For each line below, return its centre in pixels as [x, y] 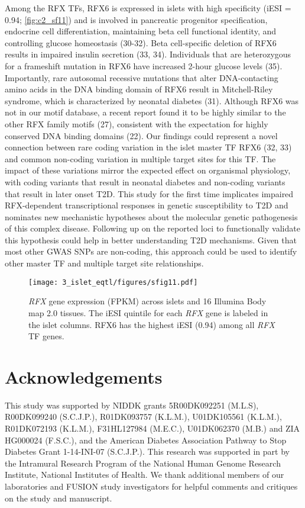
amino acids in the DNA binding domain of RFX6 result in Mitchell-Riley [139, 89]
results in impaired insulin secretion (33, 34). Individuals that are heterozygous [148, 54]
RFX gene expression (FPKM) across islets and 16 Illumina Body [147, 301]
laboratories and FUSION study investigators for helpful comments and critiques [151, 486]
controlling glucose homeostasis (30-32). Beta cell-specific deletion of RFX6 [141, 42]
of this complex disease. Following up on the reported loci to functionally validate [152, 228]
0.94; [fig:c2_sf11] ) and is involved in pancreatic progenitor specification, [136, 19]
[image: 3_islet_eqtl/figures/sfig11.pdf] [113, 282]
